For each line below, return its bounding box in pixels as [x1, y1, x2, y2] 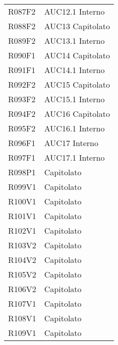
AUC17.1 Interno [44, 152, 105, 163]
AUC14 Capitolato [44, 49, 110, 61]
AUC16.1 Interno [44, 122, 105, 134]
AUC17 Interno [44, 137, 98, 149]
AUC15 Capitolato [44, 79, 110, 90]
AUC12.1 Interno [44, 6, 105, 17]
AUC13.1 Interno [44, 35, 105, 46]
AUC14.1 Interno [44, 64, 105, 76]
